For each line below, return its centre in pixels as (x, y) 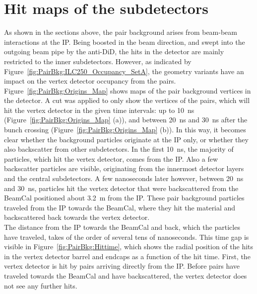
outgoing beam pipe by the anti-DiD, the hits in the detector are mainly (114, 51)
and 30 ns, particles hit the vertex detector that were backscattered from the (121, 188)
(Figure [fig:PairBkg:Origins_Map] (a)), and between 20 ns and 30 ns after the (126, 120)
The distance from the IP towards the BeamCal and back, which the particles (122, 227)
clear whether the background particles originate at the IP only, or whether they (126, 139)
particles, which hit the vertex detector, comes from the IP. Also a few (111, 158)
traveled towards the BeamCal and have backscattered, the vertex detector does (126, 275)
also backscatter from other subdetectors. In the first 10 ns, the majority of (119, 149)
